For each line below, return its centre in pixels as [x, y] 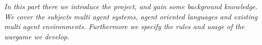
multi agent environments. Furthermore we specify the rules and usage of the [124, 26]
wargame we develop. [37, 36]
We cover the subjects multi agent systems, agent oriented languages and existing [131, 16]
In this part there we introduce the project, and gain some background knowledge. [131, 6]
